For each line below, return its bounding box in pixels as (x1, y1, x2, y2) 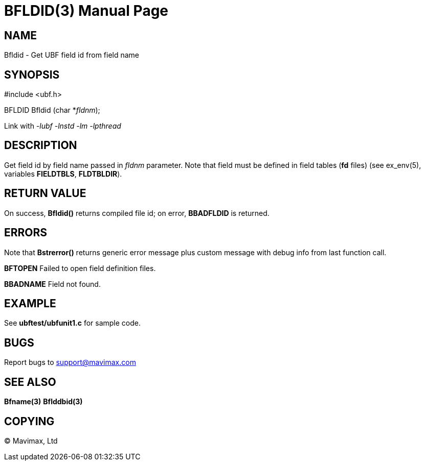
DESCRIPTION (4, 139, 77, 152)
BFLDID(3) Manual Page (4, 2, 169, 19)
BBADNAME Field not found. (4, 279, 101, 288)
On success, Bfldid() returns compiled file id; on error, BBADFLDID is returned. (4, 208, 270, 217)
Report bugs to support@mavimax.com (4, 358, 136, 367)
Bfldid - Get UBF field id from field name (4, 51, 140, 60)
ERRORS (4, 226, 48, 239)
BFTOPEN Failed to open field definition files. (4, 263, 156, 273)
